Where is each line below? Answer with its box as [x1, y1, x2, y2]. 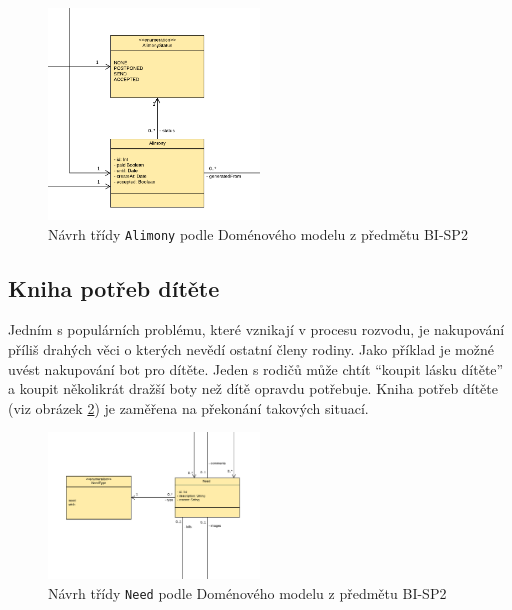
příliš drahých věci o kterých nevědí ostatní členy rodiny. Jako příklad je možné [8, 339, 494, 360]
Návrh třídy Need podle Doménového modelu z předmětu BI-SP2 [48, 583, 447, 603]
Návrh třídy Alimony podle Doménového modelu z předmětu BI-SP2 [48, 223, 468, 244]
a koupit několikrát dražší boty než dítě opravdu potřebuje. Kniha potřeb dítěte [8, 378, 498, 399]
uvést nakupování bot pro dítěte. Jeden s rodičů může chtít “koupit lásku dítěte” [8, 358, 504, 379]
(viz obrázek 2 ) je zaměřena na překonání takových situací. [8, 397, 369, 418]
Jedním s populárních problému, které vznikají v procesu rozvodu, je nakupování [8, 319, 505, 340]
